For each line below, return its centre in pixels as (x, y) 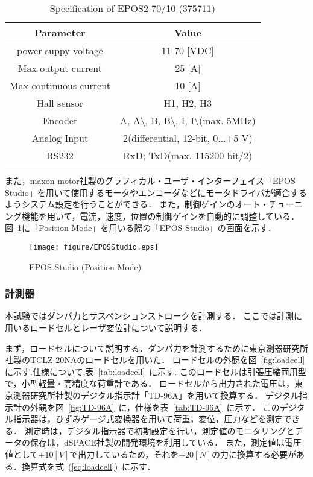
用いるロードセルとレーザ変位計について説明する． (106, 328)
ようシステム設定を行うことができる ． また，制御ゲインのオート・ (137, 204)
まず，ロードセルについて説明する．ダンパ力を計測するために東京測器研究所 (156, 348)
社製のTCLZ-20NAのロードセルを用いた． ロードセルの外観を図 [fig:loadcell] (155, 360)
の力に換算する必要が (254, 454)
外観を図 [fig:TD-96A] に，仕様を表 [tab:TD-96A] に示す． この (155, 407)
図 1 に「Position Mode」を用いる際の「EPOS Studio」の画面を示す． (141, 228)
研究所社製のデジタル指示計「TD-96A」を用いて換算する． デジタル (164, 395)
